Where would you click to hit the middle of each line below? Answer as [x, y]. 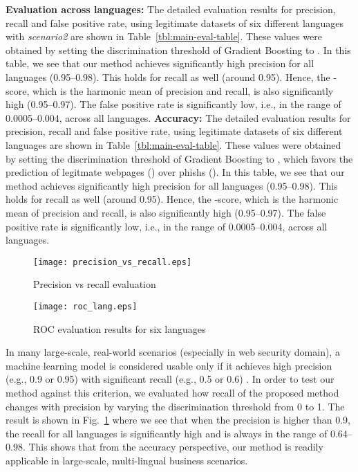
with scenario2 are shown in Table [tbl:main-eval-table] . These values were [164, 36]
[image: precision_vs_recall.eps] [113, 262]
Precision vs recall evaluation [95, 284]
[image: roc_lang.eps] [85, 306]
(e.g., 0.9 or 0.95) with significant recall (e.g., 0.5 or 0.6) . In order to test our [170, 379]
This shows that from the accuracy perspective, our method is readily [176, 447]
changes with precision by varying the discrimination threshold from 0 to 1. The [175, 406]
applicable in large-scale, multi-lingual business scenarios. [127, 460]
